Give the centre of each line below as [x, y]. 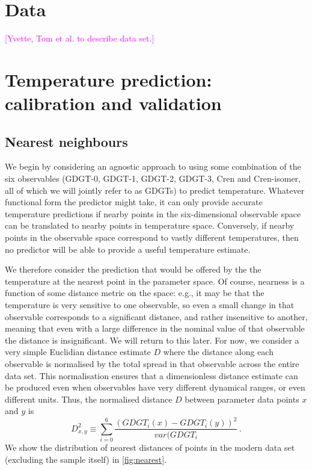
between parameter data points [242, 399]
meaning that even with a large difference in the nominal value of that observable [155, 328]
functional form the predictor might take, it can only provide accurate [134, 202]
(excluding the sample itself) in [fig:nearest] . [86, 459]
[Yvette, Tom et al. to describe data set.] [80, 38]
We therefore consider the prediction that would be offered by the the [133, 269]
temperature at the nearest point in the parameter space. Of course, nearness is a [155, 281]
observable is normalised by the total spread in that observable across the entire [152, 363]
